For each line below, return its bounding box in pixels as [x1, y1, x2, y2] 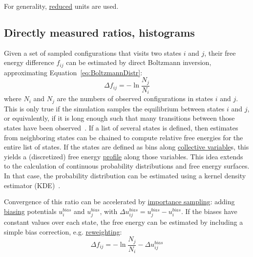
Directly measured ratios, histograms [4, 24, 195, 40]
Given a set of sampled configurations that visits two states [4, 47, 182, 58]
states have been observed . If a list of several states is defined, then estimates [4, 123, 238, 133]
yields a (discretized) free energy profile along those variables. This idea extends [4, 151, 243, 161]
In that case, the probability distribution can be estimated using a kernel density [4, 170, 246, 180]
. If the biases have [181, 206, 237, 216]
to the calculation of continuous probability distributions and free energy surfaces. [4, 161, 250, 171]
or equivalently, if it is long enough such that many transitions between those [4, 113, 235, 123]
